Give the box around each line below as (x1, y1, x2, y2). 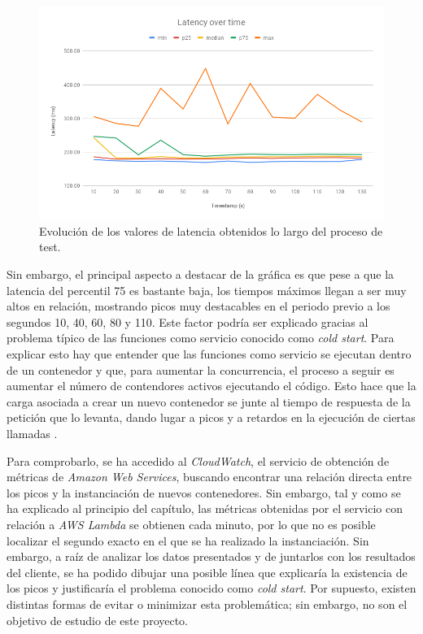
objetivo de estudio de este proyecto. (7, 611, 189, 628)
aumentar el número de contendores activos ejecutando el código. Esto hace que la (7, 377, 416, 394)
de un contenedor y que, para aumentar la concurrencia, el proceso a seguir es (7, 361, 395, 378)
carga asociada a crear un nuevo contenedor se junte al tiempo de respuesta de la (7, 393, 411, 410)
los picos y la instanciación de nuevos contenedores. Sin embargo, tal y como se (7, 484, 401, 501)
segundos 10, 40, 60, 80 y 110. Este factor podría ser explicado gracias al (7, 313, 368, 330)
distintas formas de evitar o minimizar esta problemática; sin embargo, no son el (7, 595, 408, 612)
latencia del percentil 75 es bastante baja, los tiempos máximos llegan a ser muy (7, 281, 407, 298)
